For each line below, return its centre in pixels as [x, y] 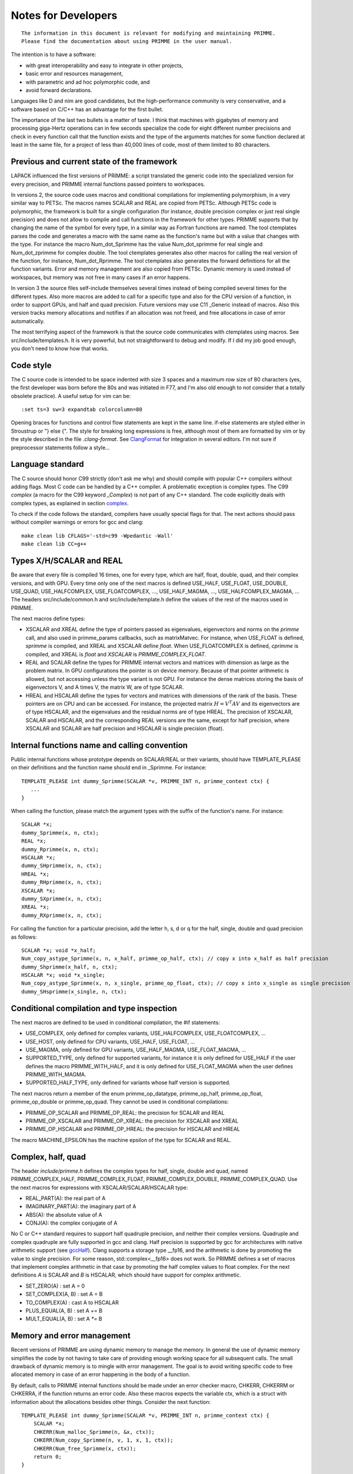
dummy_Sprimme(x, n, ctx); [60, 833]
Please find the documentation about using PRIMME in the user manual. [127, 41]
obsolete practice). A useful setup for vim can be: [71, 396]
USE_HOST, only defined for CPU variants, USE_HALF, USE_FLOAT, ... [110, 1041]
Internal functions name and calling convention [99, 745]
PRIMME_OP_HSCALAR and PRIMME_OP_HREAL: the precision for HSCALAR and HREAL [133, 1129]
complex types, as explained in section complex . [70, 503]
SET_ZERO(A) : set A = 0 [55, 1286]
